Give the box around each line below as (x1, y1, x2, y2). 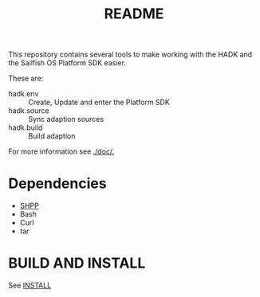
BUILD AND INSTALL (8, 254, 146, 272)
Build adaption (28, 131, 76, 141)
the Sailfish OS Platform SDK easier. (8, 58, 126, 68)
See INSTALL (8, 280, 52, 291)
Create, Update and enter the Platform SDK (28, 97, 170, 107)
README (104, 5, 164, 23)
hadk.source (8, 106, 49, 115)
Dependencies (8, 174, 107, 193)
